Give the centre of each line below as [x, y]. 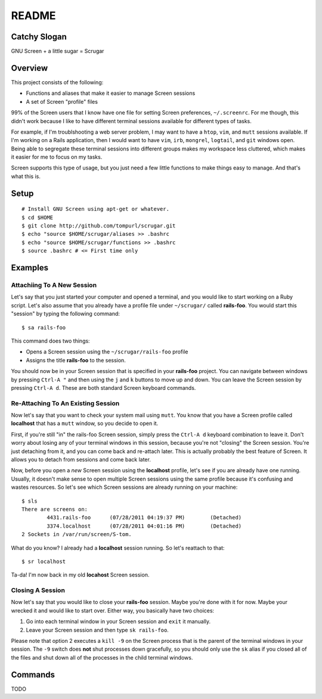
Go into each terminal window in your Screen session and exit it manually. [118, 621]
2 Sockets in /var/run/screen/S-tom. [77, 535]
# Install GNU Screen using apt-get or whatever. [96, 209]
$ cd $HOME [38, 217]
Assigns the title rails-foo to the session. [76, 360]
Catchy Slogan [39, 37]
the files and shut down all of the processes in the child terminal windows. [102, 657]
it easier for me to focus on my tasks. [57, 157]
